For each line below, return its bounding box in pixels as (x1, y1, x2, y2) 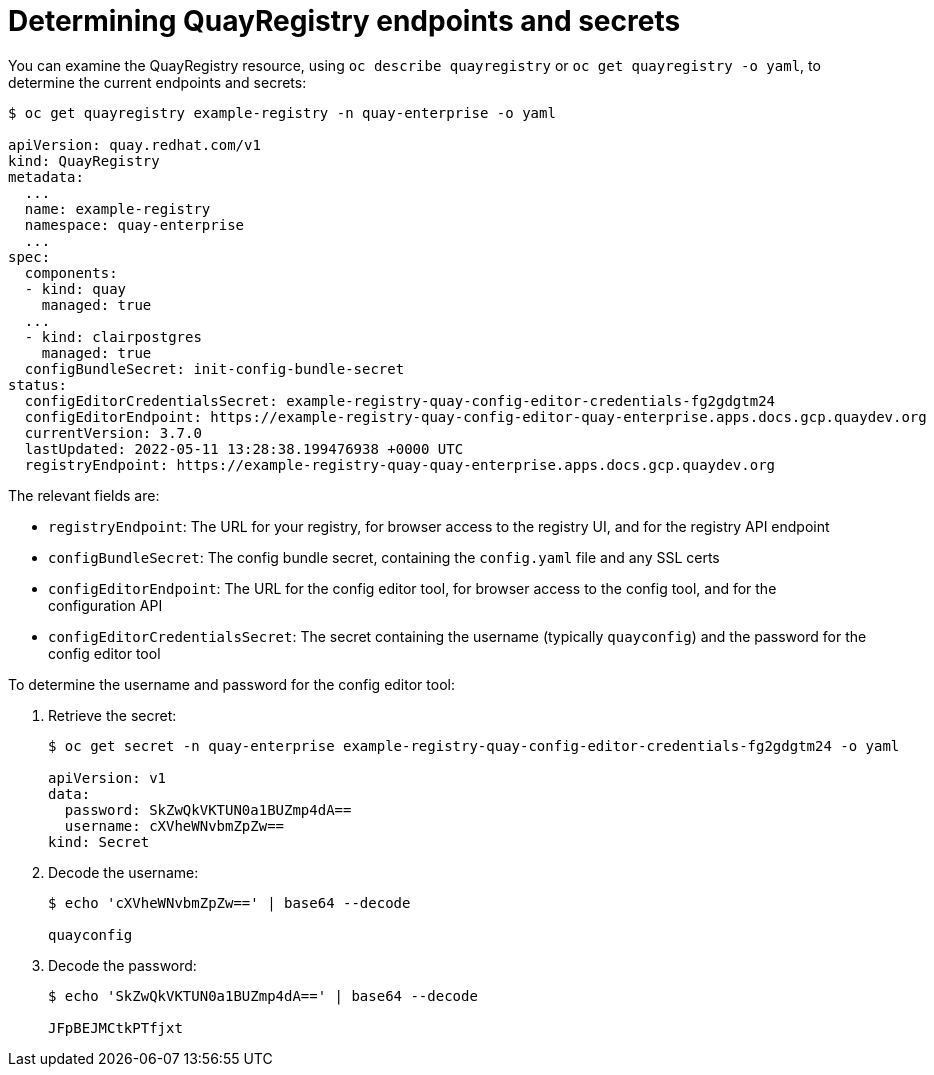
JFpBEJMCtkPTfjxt (48, 1019, 183, 1036)
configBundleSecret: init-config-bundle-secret (24, 360, 405, 377)
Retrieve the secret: (48, 706, 177, 724)
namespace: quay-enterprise (24, 216, 245, 233)
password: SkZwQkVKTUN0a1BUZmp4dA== (64, 801, 352, 818)
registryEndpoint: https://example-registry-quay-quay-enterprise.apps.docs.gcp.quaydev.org (24, 456, 776, 473)
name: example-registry (24, 200, 211, 217)
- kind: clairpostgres (24, 328, 202, 345)
